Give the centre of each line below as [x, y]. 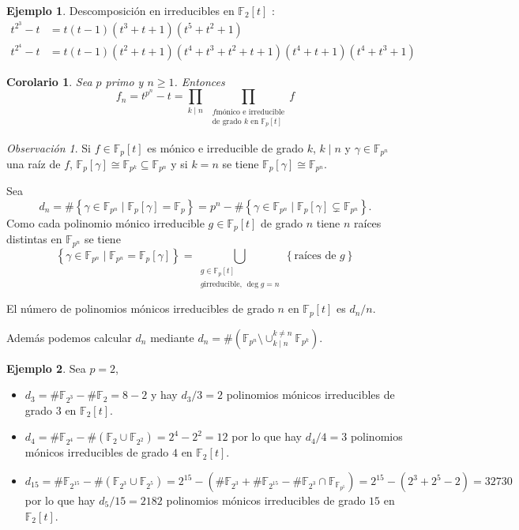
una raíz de [34, 163]
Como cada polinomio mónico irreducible [105, 223]
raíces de [315, 256]
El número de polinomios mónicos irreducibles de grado [140, 308]
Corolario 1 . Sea [49, 81]
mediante [172, 337]
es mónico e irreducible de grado [226, 147]
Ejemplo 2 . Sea [46, 368]
